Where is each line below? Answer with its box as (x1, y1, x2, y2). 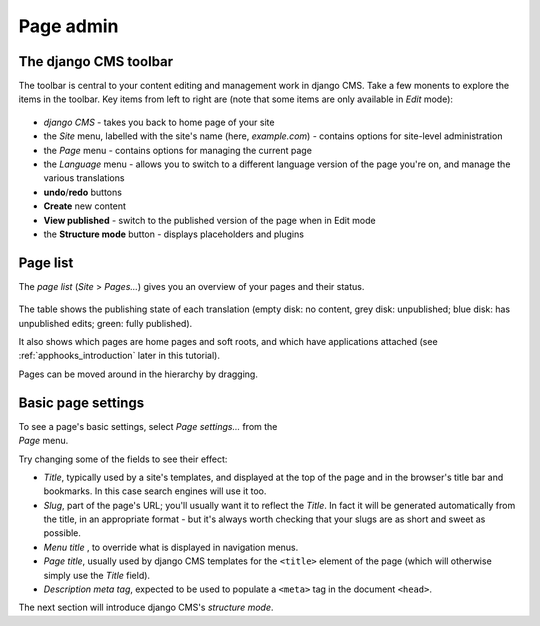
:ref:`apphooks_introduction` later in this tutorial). (18, 350, 220, 362)
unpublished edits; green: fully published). (18, 317, 193, 329)
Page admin (18, 15, 119, 37)
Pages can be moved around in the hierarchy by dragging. (18, 368, 259, 380)
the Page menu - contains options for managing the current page (43, 144, 312, 156)
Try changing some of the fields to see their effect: (18, 453, 228, 465)
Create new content (43, 200, 127, 212)
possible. (43, 527, 82, 539)
